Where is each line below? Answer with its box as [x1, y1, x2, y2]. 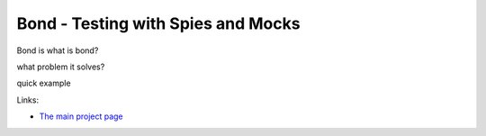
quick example [16, 77, 71, 89]
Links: [16, 95, 40, 105]
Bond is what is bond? [16, 45, 99, 56]
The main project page [39, 111, 123, 122]
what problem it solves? [16, 61, 105, 72]
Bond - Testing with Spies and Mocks [16, 14, 301, 33]
